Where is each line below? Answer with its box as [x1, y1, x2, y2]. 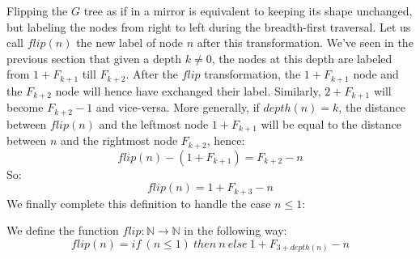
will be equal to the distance [261, 115, 402, 132]
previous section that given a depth [6, 49, 182, 66]
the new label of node [76, 34, 183, 51]
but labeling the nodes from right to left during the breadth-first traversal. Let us [6, 18, 411, 35]
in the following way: [184, 222, 287, 239]
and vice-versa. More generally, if [95, 99, 260, 116]
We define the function [6, 222, 119, 239]
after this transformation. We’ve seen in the [197, 34, 414, 51]
